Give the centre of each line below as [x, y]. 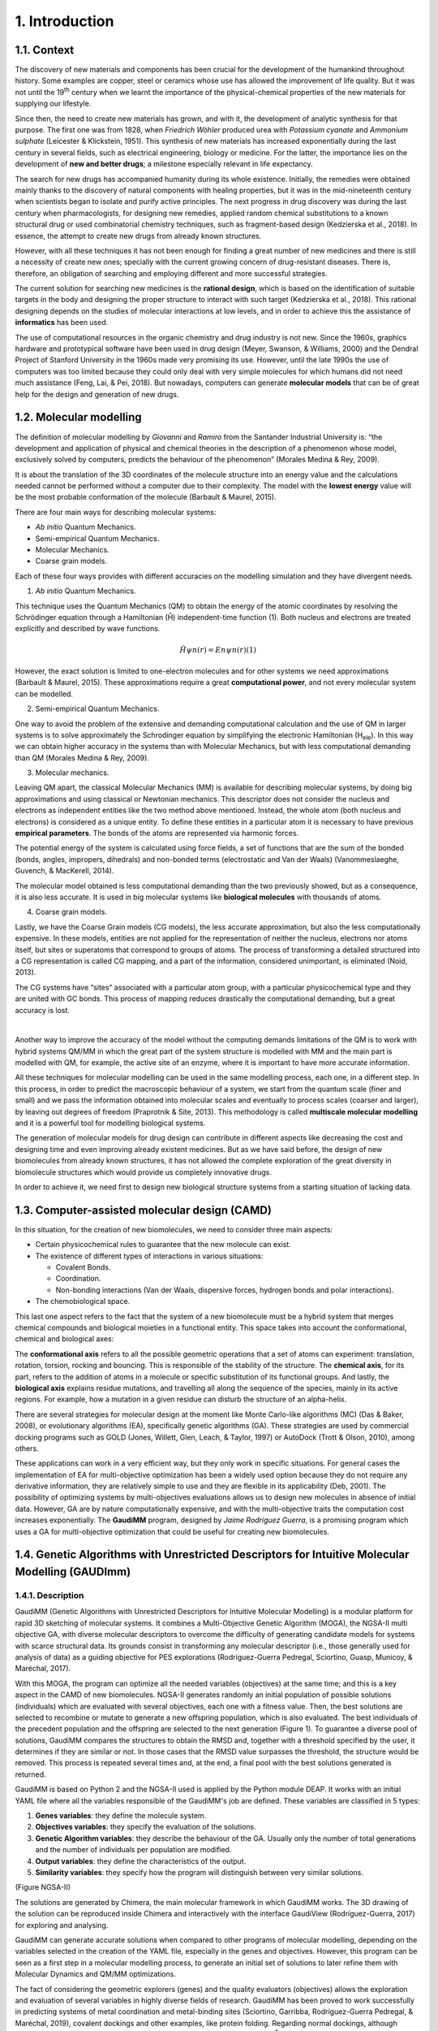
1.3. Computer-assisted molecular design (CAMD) [143, 1210]
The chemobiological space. [83, 1301]
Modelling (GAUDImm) [73, 1572]
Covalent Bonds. [83, 1267]
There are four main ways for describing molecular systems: [116, 512]
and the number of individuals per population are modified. [133, 1850]
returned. [30, 1774]
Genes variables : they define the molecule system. [121, 1816]
